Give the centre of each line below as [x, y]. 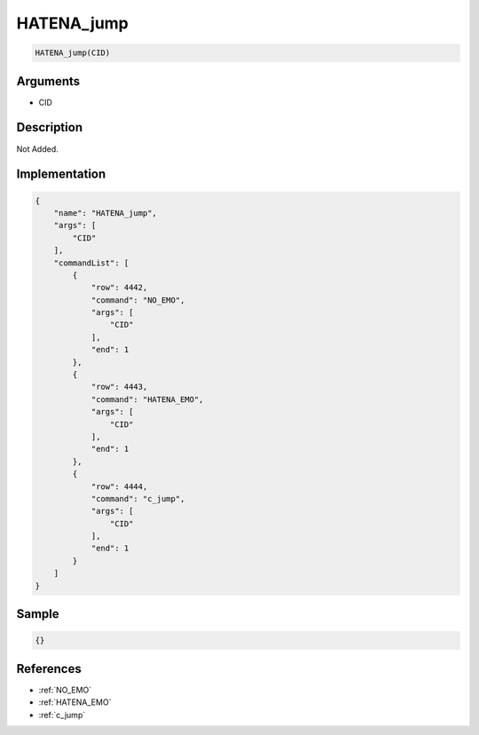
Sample [38, 614]
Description [50, 127]
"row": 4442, [119, 288]
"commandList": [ [91, 263]
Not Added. [38, 149]
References [49, 669]
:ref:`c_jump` [62, 715]
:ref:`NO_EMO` [65, 690]
